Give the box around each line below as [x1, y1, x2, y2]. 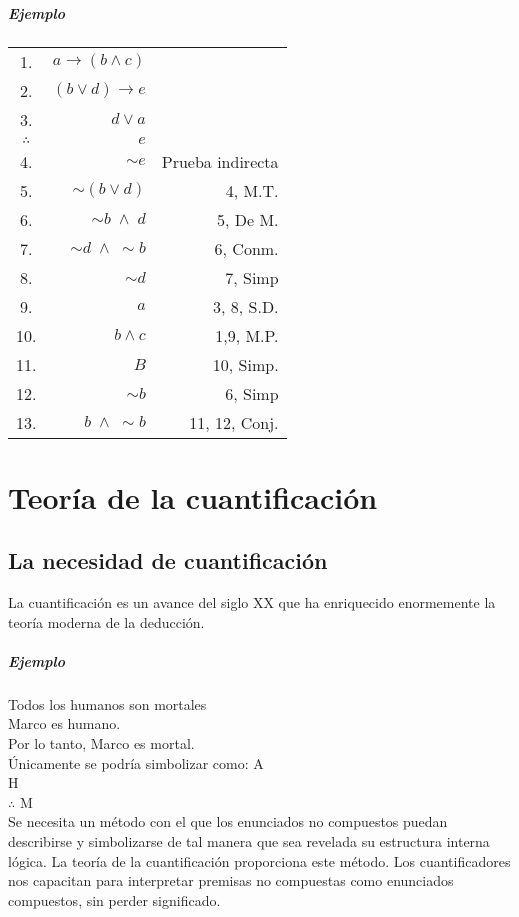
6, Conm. [214, 236, 279, 260]
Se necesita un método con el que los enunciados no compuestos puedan [8, 811, 448, 832]
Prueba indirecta [161, 149, 279, 173]
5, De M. [217, 207, 279, 231]
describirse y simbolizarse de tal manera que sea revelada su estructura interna [8, 831, 490, 852]
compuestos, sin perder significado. [8, 889, 221, 910]
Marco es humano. [8, 713, 121, 734]
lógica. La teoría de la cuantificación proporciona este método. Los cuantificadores [8, 850, 511, 871]
